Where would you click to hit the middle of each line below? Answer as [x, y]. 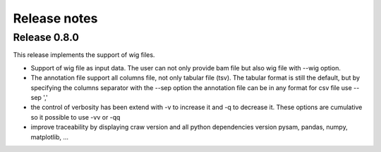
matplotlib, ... [50, 137]
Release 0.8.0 [46, 37]
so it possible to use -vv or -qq [75, 117]
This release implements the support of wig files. [84, 55]
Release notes [55, 18]
